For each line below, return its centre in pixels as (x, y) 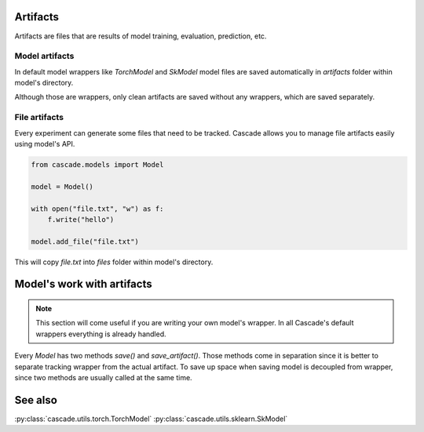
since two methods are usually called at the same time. (103, 378)
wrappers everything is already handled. (101, 334)
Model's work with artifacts (83, 284)
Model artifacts (44, 56)
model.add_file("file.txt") (85, 241)
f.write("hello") (81, 219)
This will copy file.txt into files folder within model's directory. (114, 262)
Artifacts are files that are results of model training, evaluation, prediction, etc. (141, 36)
